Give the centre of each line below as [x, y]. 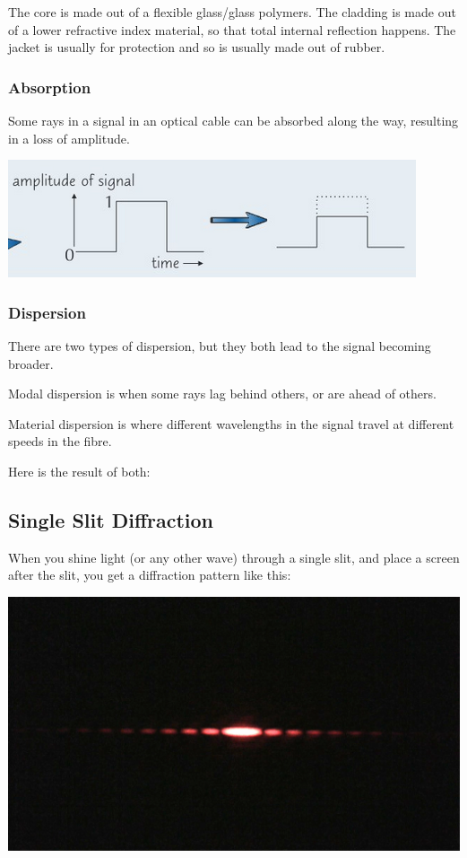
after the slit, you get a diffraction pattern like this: [150, 575]
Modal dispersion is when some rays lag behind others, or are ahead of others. [222, 394]
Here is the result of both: [79, 471]
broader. [31, 363]
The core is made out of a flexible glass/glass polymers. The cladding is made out [232, 12]
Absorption [50, 87]
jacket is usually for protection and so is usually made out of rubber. [197, 47]
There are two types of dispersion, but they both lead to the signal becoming [220, 346]
